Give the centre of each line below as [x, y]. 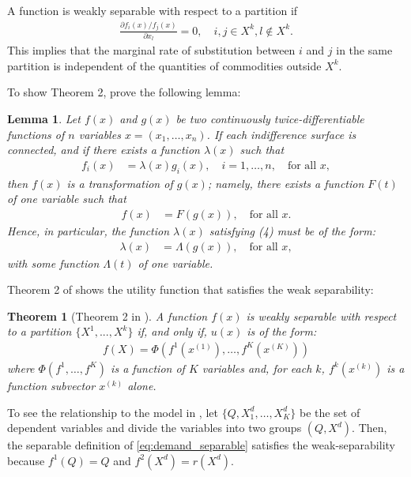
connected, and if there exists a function [104, 150]
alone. [142, 385]
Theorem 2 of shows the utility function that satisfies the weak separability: [190, 289]
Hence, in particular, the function [89, 230]
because [26, 460]
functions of [36, 134]
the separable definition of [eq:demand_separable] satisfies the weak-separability [201, 445]
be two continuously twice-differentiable [270, 119]
